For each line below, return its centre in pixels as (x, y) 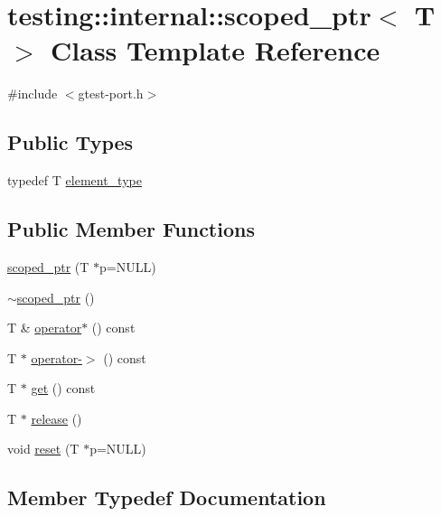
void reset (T (43, 449)
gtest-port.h (111, 94)
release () (56, 418)
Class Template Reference (216, 50)
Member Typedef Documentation (167, 497)
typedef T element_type (75, 180)
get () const (63, 388)
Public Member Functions (131, 229)
